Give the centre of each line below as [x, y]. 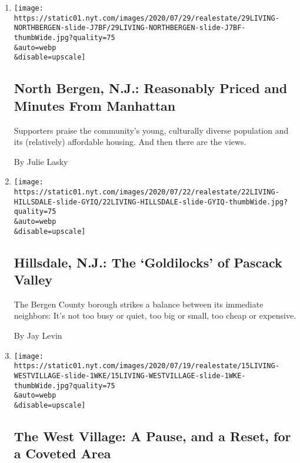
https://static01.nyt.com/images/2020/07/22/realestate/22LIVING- [146, 192]
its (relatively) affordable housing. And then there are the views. [130, 142]
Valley [33, 280]
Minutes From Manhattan [95, 105]
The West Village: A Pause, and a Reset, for [152, 436]
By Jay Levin [38, 335]
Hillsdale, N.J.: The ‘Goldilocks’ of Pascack [148, 262]
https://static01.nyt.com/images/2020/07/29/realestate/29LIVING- [146, 18]
